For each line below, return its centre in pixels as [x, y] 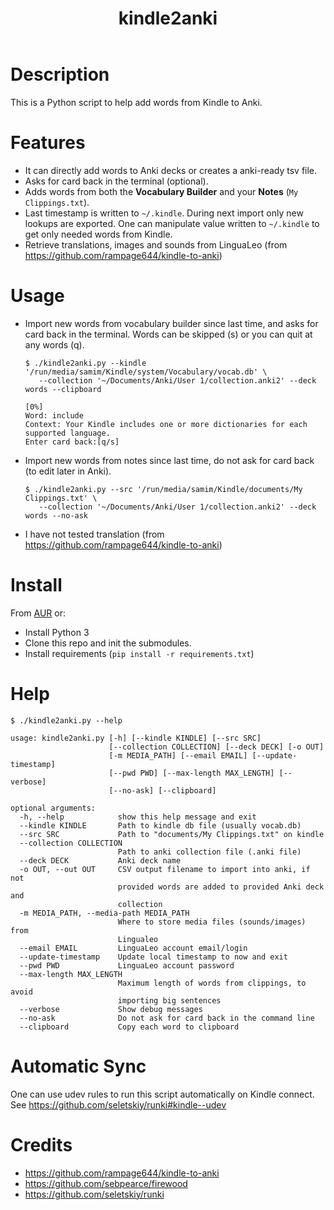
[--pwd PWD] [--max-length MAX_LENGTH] [191, 773]
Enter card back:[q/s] [72, 442]
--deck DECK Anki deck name [100, 860]
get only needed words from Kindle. [98, 234]
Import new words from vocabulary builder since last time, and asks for [171, 323]
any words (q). [54, 344]
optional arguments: [53, 808]
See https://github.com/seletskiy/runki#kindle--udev [118, 1104]
